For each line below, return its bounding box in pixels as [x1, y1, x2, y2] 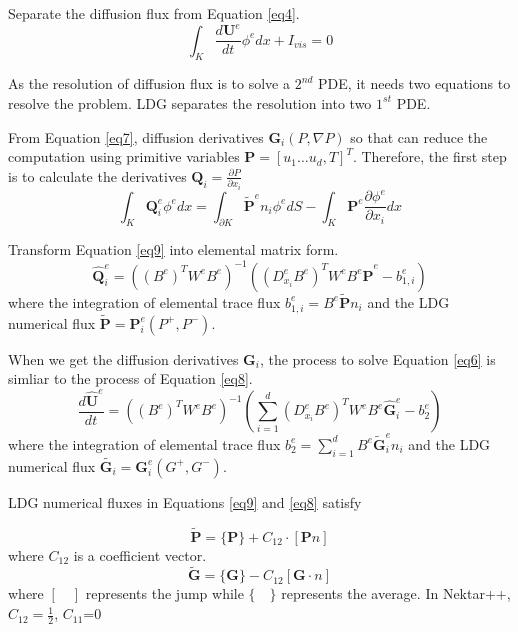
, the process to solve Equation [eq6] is [259, 348, 496, 369]
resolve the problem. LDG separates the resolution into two [8, 92, 372, 113]
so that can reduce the [350, 126, 488, 147]
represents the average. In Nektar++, [281, 583, 511, 604]
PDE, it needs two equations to [318, 73, 511, 94]
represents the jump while [85, 583, 244, 604]
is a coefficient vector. [73, 544, 207, 565]
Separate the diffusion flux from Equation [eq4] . [8, 3, 300, 23]
